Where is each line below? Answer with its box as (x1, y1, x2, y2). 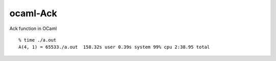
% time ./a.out (18, 37, 57, 43)
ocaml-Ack (9, 8, 57, 19)
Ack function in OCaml (9, 25, 57, 32)
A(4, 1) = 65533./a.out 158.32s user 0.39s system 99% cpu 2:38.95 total (18, 44, 210, 50)
